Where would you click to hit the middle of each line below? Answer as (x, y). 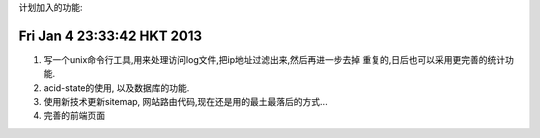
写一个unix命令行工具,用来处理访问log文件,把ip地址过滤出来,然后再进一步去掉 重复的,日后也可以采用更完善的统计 (274, 59)
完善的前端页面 (74, 116)
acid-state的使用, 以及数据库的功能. (116, 87)
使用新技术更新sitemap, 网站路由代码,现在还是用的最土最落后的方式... (186, 102)
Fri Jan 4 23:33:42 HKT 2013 (110, 35)
